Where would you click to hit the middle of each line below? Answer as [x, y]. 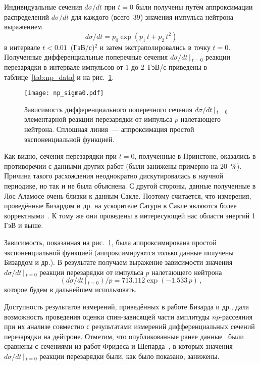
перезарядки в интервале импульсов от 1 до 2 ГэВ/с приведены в [106, 66]
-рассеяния [236, 316]
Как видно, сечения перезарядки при [61, 156]
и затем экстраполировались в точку [155, 47]
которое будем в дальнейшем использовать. [70, 289]
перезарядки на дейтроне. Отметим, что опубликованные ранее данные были [124, 336]
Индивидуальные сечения [43, 7]
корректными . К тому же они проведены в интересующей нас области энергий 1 [130, 215]
